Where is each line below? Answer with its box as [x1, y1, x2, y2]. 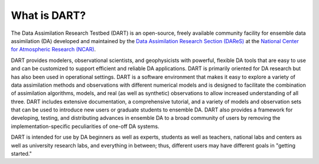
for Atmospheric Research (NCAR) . [11, 46, 96, 53]
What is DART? [11, 9, 86, 22]
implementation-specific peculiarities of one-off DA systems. [11, 123, 159, 130]
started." [11, 150, 32, 158]
